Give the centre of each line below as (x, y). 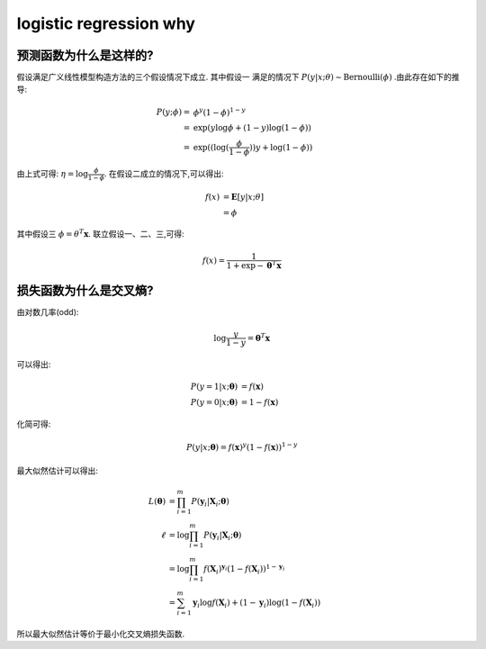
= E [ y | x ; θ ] (243, 197)
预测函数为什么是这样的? (85, 55)
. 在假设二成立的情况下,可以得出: (164, 174)
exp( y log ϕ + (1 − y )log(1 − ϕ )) (252, 128)
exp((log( (211, 147)
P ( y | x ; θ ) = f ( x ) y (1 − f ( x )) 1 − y (242, 446)
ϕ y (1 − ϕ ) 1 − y (220, 111)
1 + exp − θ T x (254, 264)
